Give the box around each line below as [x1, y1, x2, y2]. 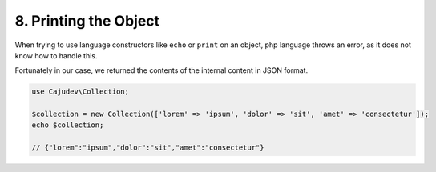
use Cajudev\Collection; [31, 87, 130, 96]
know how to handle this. [14, 50, 98, 60]
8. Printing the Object [14, 12, 160, 30]
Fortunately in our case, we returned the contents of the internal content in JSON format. [14, 66, 309, 75]
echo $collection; [31, 121, 104, 130]
